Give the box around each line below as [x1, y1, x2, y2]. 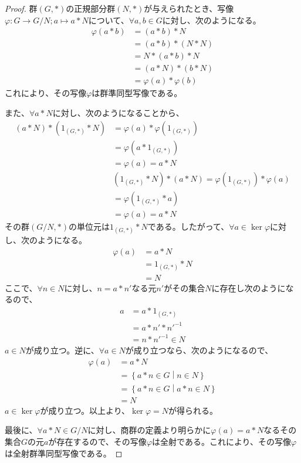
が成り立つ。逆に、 [25, 344, 99, 356]
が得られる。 [168, 404, 218, 416]
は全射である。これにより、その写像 [152, 435, 292, 447]
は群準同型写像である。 [92, 87, 182, 99]
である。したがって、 [147, 220, 229, 232]
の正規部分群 [66, 2, 116, 14]
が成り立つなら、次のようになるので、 [125, 344, 273, 356]
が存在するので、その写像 [48, 435, 147, 447]
